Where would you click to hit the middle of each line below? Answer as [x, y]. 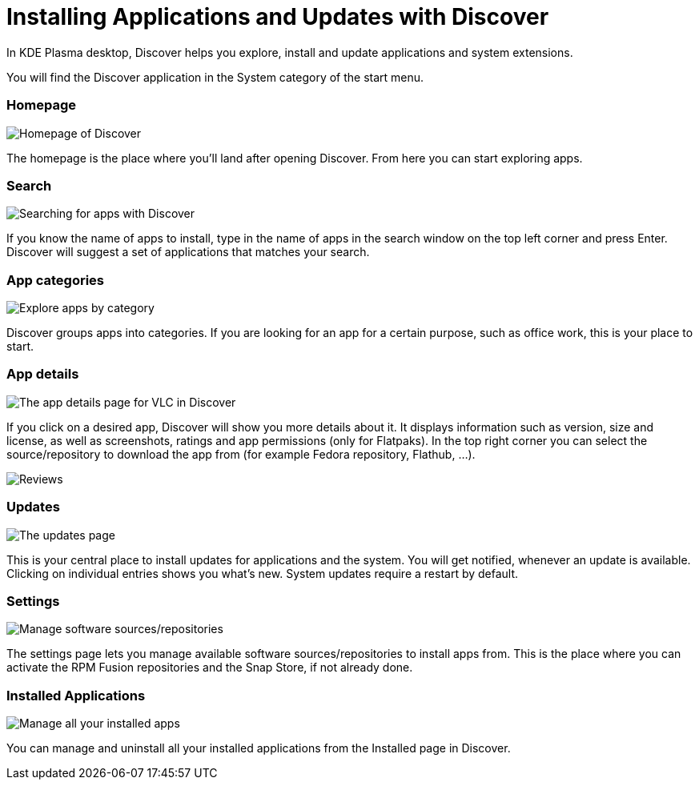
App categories [56, 280]
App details [43, 374]
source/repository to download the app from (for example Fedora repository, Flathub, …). [241, 454]
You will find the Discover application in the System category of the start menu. [215, 77]
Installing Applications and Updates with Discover [278, 17]
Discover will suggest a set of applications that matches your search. [188, 252]
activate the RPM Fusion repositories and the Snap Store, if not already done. [210, 668]
